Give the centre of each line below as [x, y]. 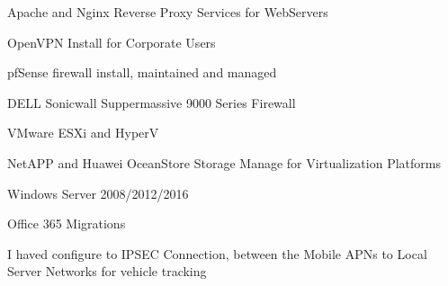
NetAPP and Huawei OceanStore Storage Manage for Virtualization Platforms [224, 162]
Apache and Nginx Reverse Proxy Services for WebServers [168, 12]
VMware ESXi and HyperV [83, 133]
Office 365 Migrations [67, 223]
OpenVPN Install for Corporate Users [112, 42]
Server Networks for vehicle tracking [107, 271]
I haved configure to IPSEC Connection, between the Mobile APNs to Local [217, 253]
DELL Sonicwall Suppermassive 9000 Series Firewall [152, 102]
